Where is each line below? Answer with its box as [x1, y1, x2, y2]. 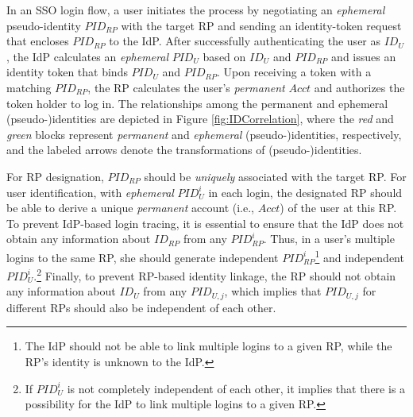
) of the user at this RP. [280, 199, 397, 216]
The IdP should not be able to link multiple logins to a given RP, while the [25, 338, 392, 354]
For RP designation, [6, 168, 104, 184]
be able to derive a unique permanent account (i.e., [6, 199, 254, 216]
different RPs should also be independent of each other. [6, 299, 276, 315]
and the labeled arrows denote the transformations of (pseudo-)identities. [6, 141, 362, 158]
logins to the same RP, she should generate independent [6, 249, 279, 265]
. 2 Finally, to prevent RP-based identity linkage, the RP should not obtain [33, 265, 396, 284]
